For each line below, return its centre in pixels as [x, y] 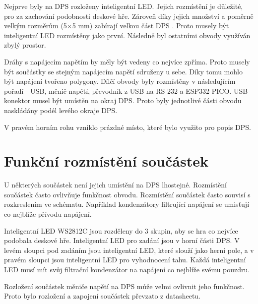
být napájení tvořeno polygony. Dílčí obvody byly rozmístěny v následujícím [120, 81]
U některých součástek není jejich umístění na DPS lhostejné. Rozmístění [115, 185]
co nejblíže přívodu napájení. [48, 214]
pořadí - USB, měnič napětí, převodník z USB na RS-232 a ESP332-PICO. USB [126, 91]
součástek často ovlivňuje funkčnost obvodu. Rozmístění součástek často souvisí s [127, 194]
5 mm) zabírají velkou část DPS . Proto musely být [151, 26]
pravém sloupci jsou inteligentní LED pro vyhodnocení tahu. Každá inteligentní [125, 260]
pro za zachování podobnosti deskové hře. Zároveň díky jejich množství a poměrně [129, 16]
